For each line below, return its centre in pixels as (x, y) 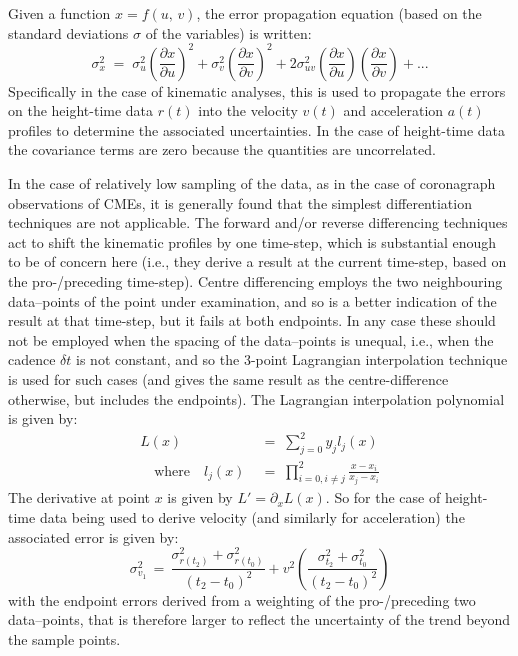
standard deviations (68, 32)
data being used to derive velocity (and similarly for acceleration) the (252, 517)
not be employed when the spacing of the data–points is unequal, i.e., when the (251, 339)
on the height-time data (81, 110)
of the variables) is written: (228, 32)
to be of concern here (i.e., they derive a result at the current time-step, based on (257, 261)
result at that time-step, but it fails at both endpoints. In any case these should (252, 320)
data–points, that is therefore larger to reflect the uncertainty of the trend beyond (259, 619)
